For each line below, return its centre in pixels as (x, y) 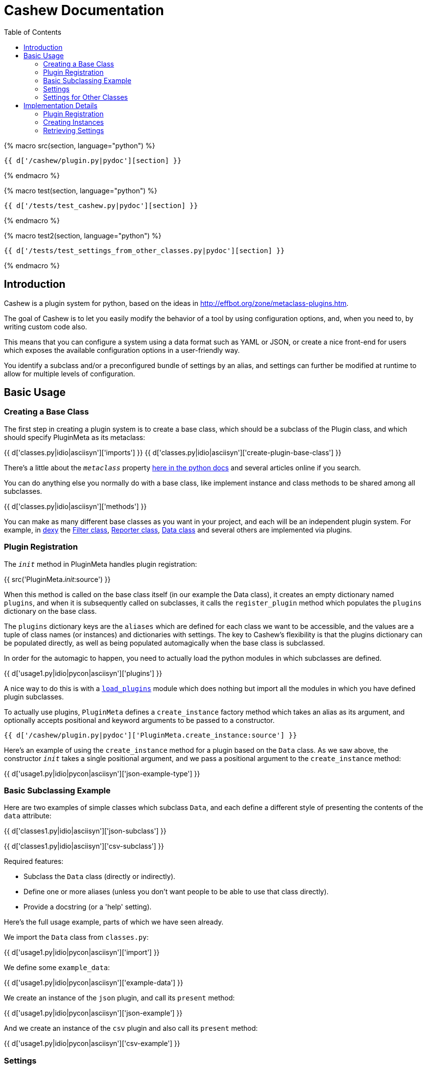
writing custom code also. (46, 326)
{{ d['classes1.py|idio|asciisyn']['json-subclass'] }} (85, 831)
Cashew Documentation (84, 10)
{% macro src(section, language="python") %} (80, 145)
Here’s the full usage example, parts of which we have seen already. (114, 922)
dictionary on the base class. (50, 611)
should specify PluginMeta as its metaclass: (75, 437)
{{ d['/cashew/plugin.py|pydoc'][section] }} (93, 160)
